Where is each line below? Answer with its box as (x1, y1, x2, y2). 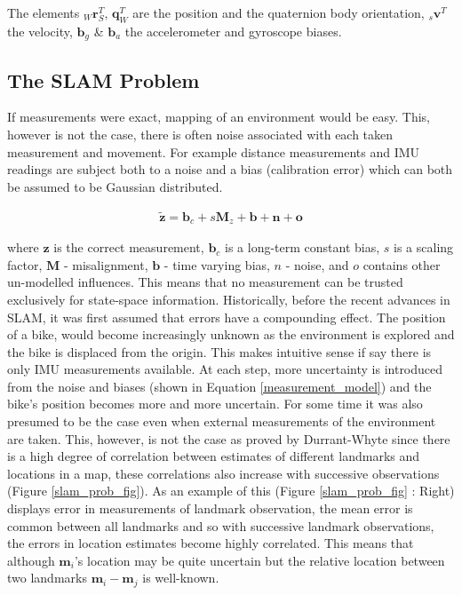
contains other (362, 255, 441, 274)
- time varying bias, (163, 255, 270, 274)
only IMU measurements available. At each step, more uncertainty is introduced (7, 360, 443, 378)
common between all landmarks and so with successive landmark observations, (7, 516, 434, 535)
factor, (7, 255, 43, 274)
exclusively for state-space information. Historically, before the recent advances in (7, 290, 450, 308)
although (7, 551, 55, 569)
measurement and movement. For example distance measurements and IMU (7, 142, 420, 161)
